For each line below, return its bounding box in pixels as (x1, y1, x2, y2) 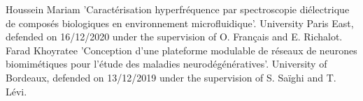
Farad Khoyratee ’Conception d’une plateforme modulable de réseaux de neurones (6, 42, 357, 57)
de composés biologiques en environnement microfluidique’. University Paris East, (6, 15, 354, 30)
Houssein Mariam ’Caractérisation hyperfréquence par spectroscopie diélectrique (6, 2, 350, 16)
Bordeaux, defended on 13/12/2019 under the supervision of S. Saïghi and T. (6, 70, 336, 84)
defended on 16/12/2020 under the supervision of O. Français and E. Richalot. (6, 29, 343, 44)
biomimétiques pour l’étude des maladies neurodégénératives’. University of (6, 56, 327, 71)
